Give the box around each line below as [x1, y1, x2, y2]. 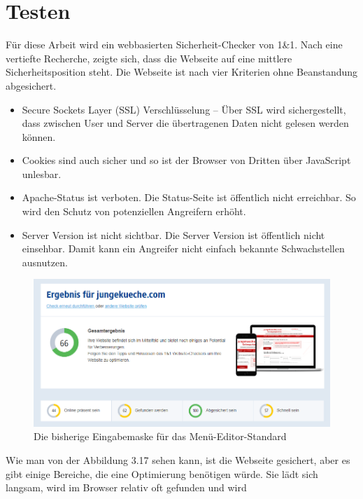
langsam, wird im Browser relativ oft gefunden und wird [6, 480, 247, 495]
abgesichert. [6, 78, 57, 93]
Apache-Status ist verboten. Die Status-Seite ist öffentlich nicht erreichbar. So [22, 190, 356, 205]
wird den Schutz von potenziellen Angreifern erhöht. [22, 204, 246, 219]
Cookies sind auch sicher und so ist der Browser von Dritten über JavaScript [22, 153, 351, 168]
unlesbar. [22, 166, 62, 181]
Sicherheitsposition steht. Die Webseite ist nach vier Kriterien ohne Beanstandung [6, 64, 358, 79]
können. [22, 129, 56, 144]
